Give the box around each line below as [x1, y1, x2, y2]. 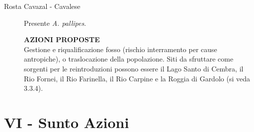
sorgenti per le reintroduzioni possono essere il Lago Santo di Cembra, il [24, 63, 244, 73]
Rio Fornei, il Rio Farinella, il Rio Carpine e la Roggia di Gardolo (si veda [24, 73, 250, 83]
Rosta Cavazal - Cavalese [4, 1, 81, 11]
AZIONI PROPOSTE [24, 34, 100, 45]
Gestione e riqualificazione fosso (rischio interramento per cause [24, 44, 217, 54]
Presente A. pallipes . [24, 17, 86, 28]
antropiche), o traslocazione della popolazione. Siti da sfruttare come [24, 54, 234, 64]
